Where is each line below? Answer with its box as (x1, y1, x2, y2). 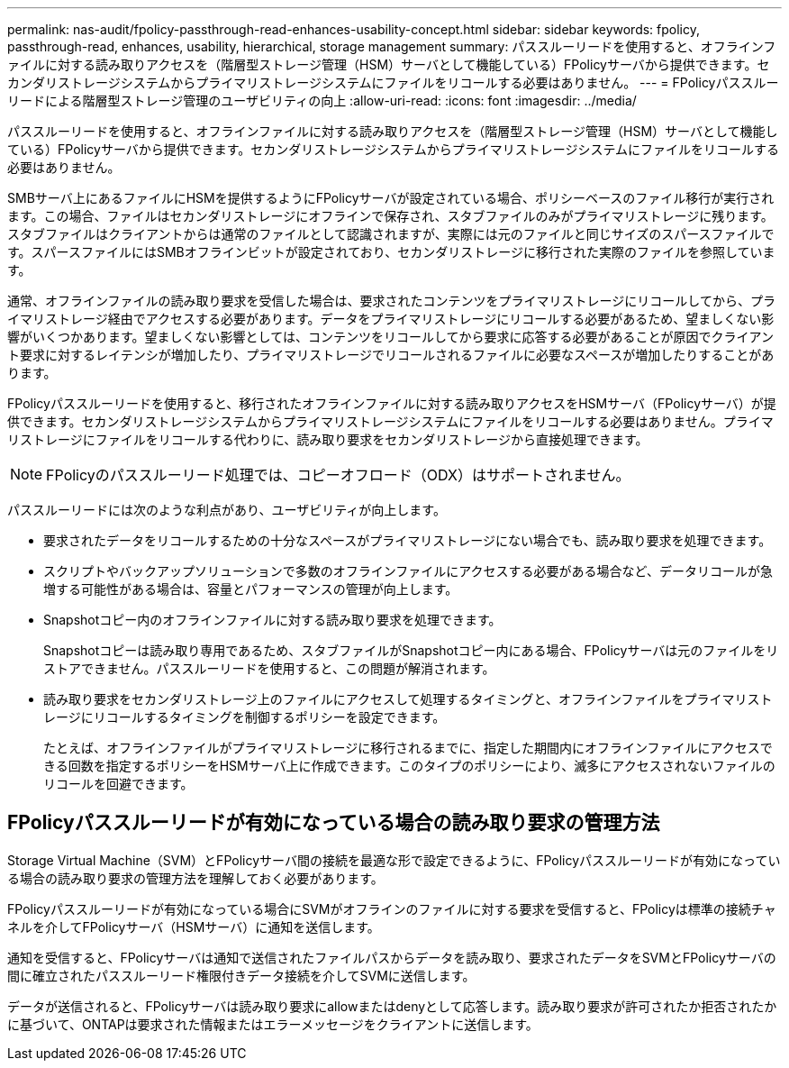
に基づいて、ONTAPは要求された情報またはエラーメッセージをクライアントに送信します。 (7, 1016, 539, 1032)
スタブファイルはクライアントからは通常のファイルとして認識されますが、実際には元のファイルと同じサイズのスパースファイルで (7, 226, 775, 242)
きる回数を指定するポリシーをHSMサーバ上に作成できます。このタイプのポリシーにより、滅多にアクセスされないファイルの (43, 758, 775, 773)
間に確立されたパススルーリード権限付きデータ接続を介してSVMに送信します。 (7, 967, 476, 983)
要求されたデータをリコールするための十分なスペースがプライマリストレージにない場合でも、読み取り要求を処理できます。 (43, 533, 772, 548)
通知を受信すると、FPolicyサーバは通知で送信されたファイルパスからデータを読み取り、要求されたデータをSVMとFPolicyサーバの (7, 949, 776, 965)
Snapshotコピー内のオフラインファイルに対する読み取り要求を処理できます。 (43, 612, 502, 627)
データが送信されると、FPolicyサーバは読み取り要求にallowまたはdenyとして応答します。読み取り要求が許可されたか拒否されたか (7, 998, 777, 1014)
